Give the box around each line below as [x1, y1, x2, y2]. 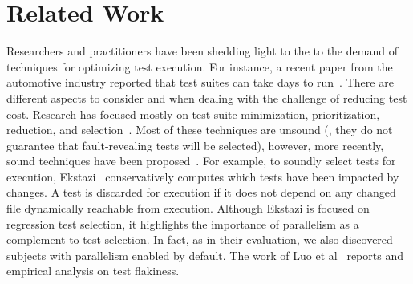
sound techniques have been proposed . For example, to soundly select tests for [6, 152, 396, 169]
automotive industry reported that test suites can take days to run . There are [6, 74, 394, 91]
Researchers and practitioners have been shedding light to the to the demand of [6, 43, 398, 59]
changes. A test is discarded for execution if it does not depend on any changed [6, 184, 396, 201]
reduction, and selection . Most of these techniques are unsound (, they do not [6, 121, 393, 138]
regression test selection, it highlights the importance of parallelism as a [6, 215, 359, 232]
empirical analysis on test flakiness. [6, 262, 180, 279]
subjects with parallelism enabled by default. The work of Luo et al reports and [6, 246, 403, 263]
